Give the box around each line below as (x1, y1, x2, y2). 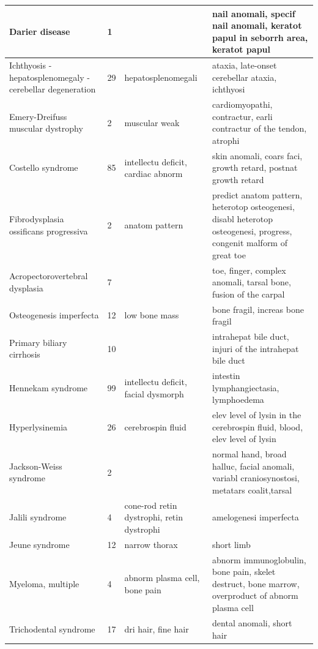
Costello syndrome (9, 161, 78, 174)
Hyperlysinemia (9, 420, 68, 433)
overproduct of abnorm (212, 589, 298, 602)
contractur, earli (212, 110, 273, 122)
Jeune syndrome (9, 538, 70, 550)
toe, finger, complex (212, 263, 286, 276)
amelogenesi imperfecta (212, 511, 299, 523)
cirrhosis (9, 348, 40, 361)
